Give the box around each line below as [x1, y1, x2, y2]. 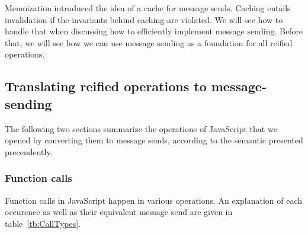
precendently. [5, 145, 53, 158]
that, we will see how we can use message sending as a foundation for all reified [5, 36, 293, 49]
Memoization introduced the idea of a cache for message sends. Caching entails [5, 2, 291, 14]
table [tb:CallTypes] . [5, 217, 81, 229]
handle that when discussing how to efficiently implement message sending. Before [5, 25, 303, 37]
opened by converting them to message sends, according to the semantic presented [5, 134, 303, 146]
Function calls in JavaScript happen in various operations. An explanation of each [5, 194, 303, 206]
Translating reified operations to [5, 77, 207, 95]
